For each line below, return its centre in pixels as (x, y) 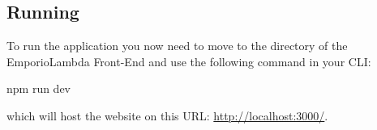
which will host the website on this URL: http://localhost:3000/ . (167, 115)
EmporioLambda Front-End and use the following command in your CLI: (189, 61)
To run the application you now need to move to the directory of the (177, 46)
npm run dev (39, 88)
